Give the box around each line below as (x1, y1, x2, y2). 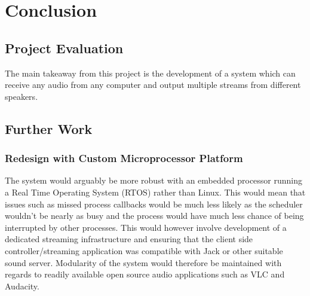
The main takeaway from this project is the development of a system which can (5, 66, 296, 79)
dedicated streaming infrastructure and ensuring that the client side (5, 233, 253, 245)
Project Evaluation (5, 38, 124, 57)
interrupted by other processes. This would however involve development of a (5, 221, 287, 233)
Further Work (5, 119, 93, 138)
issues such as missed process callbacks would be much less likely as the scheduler (5, 197, 303, 210)
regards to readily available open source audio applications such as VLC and (5, 268, 285, 280)
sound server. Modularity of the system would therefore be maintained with (5, 256, 282, 268)
